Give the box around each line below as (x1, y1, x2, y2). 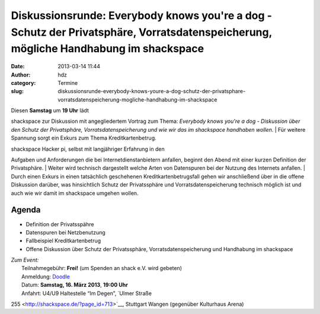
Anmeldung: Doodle (21, 273, 71, 280)
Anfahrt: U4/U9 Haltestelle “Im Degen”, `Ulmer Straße (21, 290, 152, 297)
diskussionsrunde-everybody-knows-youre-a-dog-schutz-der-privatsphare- (57, 88, 246, 95)
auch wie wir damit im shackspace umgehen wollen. (11, 189, 139, 196)
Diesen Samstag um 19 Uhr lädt (11, 107, 89, 114)
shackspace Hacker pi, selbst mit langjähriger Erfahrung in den (11, 145, 165, 153)
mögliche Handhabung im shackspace (11, 42, 204, 56)
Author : (11, 71, 31, 78)
